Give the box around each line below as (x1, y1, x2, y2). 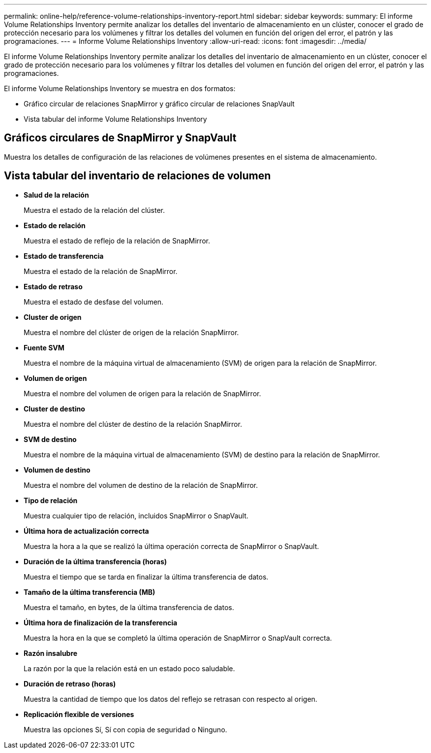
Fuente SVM (24, 343, 64, 352)
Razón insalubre (24, 649, 78, 657)
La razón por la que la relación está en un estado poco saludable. (24, 664, 235, 673)
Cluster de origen (24, 312, 82, 321)
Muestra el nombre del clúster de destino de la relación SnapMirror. (24, 419, 242, 428)
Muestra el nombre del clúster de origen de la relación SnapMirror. (24, 328, 239, 337)
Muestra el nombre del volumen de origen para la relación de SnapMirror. (24, 389, 261, 398)
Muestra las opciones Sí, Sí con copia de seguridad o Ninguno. (24, 725, 227, 734)
